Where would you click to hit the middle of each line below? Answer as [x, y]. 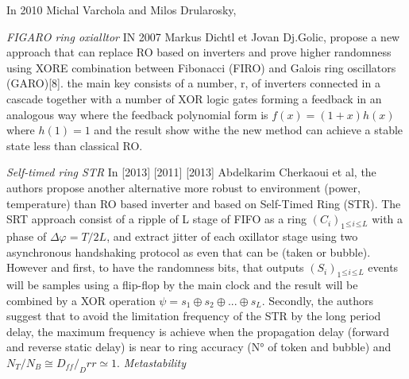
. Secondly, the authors [317, 300]
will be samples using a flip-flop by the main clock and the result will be [182, 284]
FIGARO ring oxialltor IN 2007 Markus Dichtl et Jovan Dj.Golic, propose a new [203, 36]
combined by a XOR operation [81, 300]
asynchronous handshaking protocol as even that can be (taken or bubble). [189, 251]
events [383, 267]
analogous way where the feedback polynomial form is [137, 114]
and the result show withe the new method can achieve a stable [249, 130]
